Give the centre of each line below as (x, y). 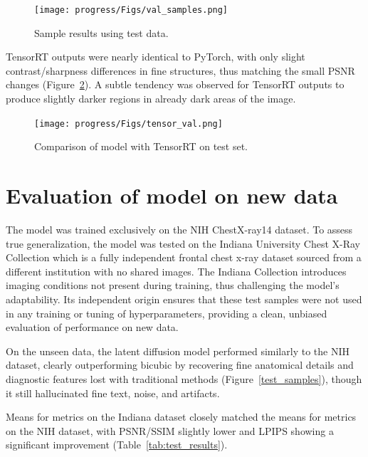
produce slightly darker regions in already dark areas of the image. (151, 99)
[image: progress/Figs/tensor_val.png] (128, 124)
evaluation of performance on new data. (92, 327)
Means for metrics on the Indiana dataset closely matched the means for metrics (181, 417)
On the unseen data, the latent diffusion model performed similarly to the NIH (178, 351)
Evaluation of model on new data (172, 195)
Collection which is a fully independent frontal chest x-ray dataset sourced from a (184, 257)
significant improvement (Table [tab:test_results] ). (117, 445)
